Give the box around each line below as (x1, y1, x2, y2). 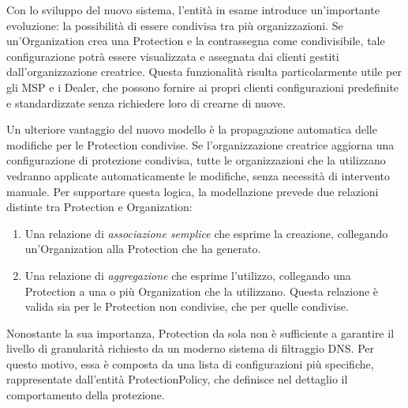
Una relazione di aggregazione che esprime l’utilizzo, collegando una (24, 266, 351, 283)
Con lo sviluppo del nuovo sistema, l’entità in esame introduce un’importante (6, 2, 380, 17)
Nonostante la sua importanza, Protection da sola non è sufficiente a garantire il (6, 324, 395, 341)
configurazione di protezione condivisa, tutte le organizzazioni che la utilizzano (6, 152, 386, 168)
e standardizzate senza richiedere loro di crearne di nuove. (6, 94, 286, 111)
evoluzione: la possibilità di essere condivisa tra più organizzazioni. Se (6, 17, 343, 33)
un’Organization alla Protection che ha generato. (24, 240, 261, 257)
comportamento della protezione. (6, 387, 165, 403)
